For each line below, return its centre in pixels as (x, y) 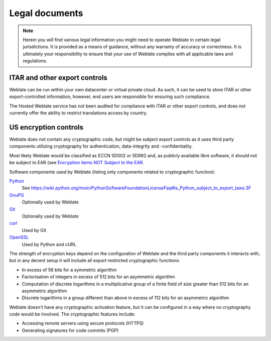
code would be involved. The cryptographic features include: (72, 314)
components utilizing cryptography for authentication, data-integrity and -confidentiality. (101, 146)
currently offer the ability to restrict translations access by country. (78, 113)
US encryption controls (46, 127)
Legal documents (46, 13)
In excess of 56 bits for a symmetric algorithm (69, 270)
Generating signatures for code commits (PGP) (70, 330)
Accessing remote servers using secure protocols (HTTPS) (83, 323)
